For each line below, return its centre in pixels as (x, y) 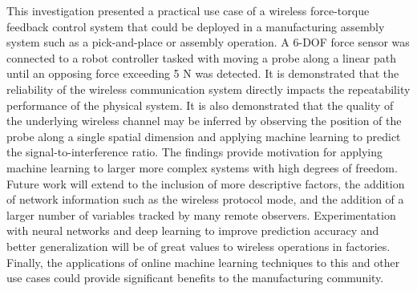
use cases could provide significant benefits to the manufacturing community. (195, 278)
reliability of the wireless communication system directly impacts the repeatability (208, 89)
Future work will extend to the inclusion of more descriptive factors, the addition (206, 183)
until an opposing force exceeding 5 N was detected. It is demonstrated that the (203, 73)
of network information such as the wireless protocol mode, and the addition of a (205, 199)
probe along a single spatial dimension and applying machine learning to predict (204, 136)
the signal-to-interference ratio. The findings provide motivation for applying (195, 152)
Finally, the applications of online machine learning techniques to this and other (203, 262)
